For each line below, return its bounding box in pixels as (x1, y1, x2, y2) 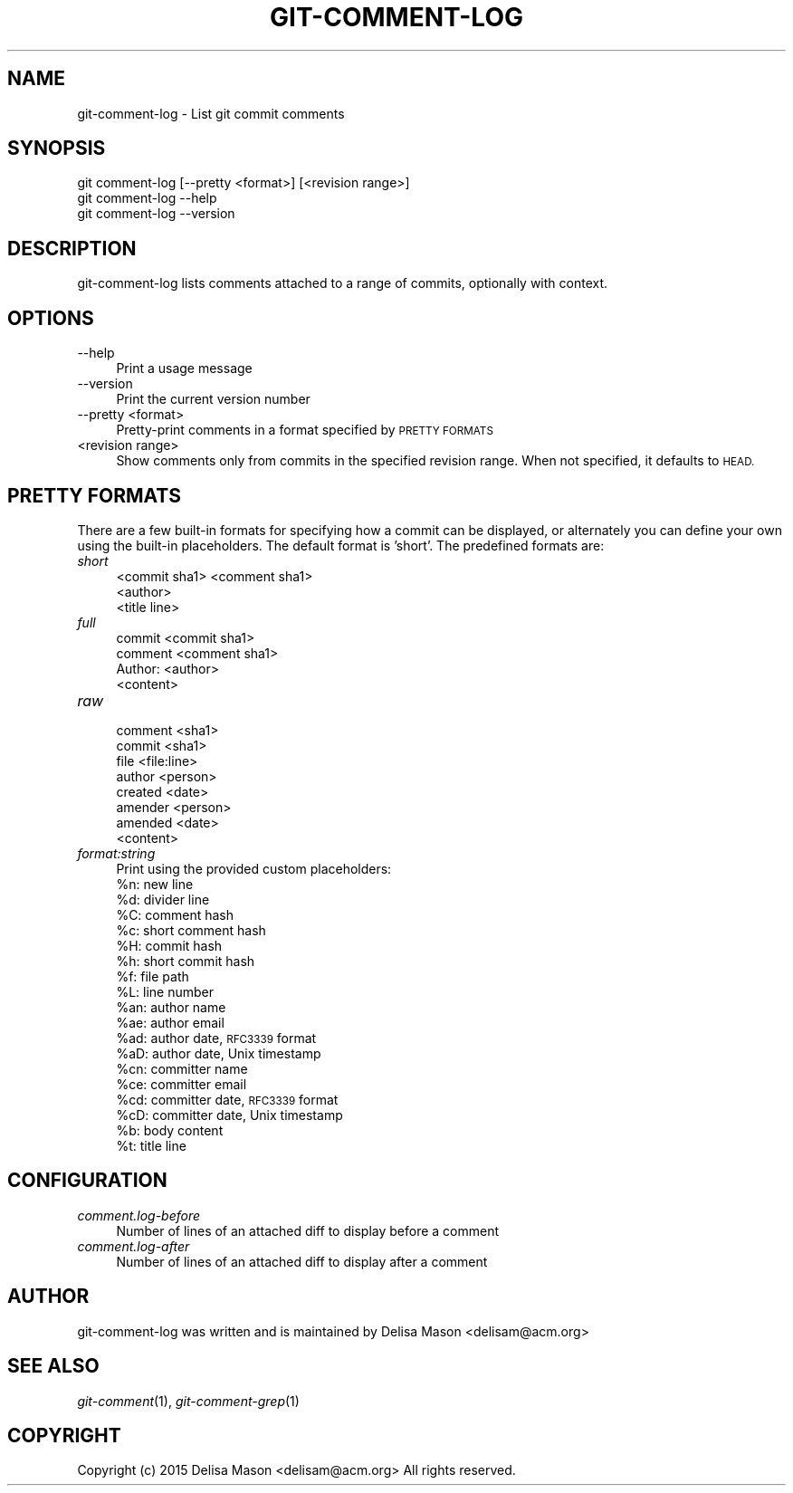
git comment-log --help (77, 190, 217, 206)
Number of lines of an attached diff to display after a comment (116, 1253, 488, 1269)
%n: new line (116, 876, 194, 892)
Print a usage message (116, 360, 253, 377)
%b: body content (116, 1122, 224, 1138)
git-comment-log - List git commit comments (77, 105, 345, 121)
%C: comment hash (116, 906, 234, 923)
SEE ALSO (7, 1354, 100, 1378)
